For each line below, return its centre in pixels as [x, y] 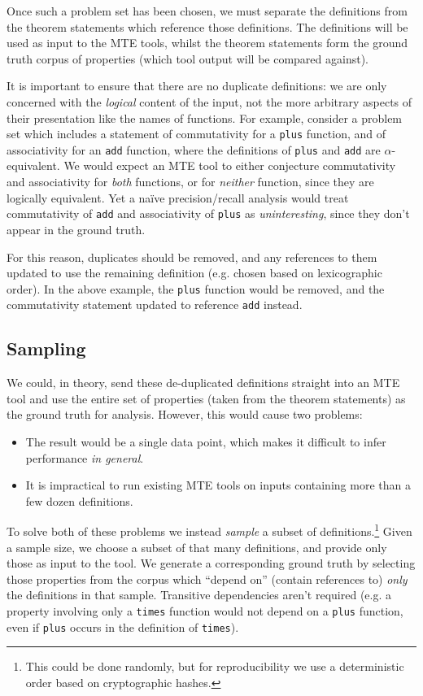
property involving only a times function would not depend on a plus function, [205, 610]
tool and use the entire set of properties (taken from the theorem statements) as [206, 398]
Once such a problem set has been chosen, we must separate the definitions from [207, 11]
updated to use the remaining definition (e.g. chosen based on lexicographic [194, 273]
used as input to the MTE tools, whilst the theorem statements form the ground [207, 43]
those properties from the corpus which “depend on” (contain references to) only [207, 579]
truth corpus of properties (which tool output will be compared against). [188, 58]
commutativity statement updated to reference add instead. [155, 304]
